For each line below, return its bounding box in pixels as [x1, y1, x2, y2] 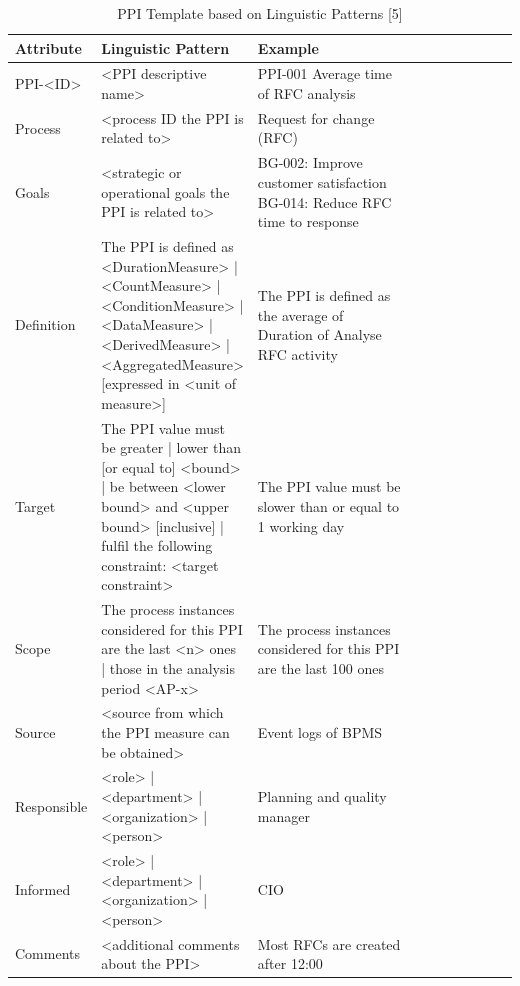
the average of [257, 304, 344, 325]
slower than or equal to [257, 495, 400, 516]
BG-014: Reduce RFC [257, 191, 392, 212]
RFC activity [257, 343, 338, 364]
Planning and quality [257, 785, 387, 806]
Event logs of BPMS [257, 721, 383, 742]
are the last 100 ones [257, 657, 384, 678]
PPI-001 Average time [257, 63, 392, 84]
